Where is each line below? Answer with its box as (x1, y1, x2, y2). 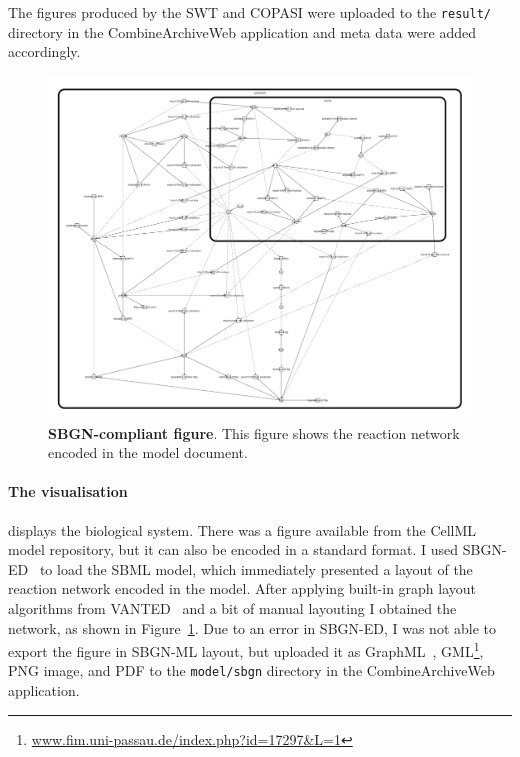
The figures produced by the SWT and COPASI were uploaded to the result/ (8, 2, 491, 22)
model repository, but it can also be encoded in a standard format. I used (8, 539, 459, 560)
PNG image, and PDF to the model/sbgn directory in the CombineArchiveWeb (8, 660, 495, 681)
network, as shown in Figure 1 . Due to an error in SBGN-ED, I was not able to (8, 617, 496, 638)
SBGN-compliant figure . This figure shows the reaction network (48, 422, 460, 443)
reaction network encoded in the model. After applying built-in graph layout (8, 578, 477, 599)
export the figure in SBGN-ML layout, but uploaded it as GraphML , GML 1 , (8, 638, 484, 661)
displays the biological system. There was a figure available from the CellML (8, 519, 477, 540)
